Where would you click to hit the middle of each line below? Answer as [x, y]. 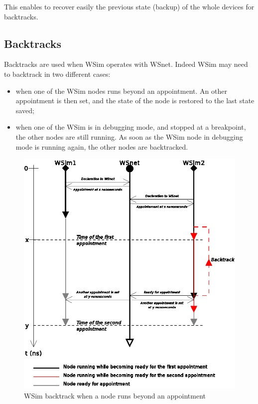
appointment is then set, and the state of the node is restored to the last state [135, 101]
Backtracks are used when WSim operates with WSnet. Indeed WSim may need [126, 64]
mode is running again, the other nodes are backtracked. [102, 146]
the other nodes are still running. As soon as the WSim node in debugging [129, 136]
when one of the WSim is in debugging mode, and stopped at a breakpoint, [131, 127]
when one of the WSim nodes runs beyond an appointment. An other [121, 91]
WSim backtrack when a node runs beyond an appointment [115, 395]
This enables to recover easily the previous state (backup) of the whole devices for [129, 6]
